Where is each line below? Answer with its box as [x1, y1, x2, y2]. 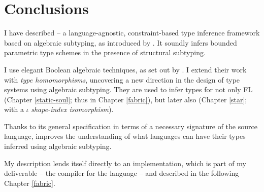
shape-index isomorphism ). [31, 104, 114, 114]
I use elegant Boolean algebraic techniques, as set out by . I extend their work [4, 64, 247, 74]
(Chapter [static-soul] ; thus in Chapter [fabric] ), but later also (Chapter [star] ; [4, 94, 247, 104]
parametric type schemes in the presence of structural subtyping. [4, 47, 206, 58]
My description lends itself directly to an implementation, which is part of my [4, 158, 246, 168]
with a [4, 104, 24, 114]
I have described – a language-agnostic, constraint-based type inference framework [4, 27, 260, 38]
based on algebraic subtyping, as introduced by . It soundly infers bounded [4, 37, 237, 48]
